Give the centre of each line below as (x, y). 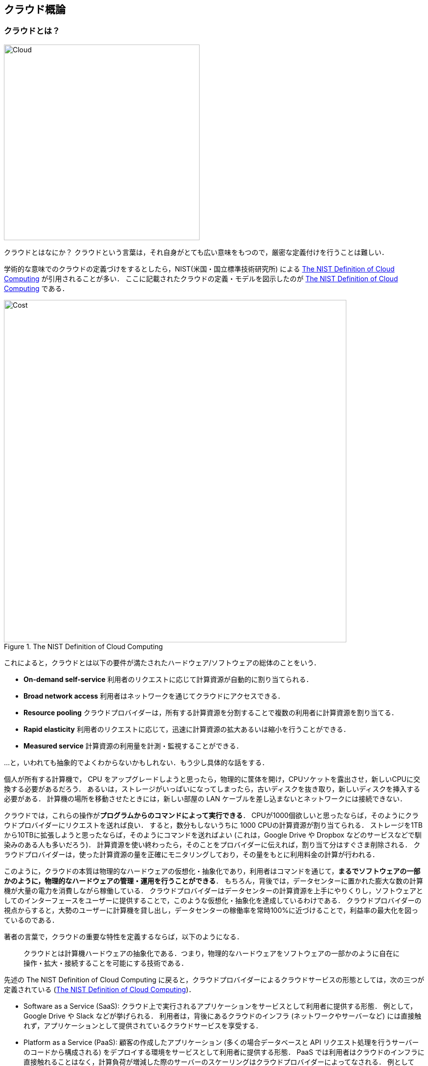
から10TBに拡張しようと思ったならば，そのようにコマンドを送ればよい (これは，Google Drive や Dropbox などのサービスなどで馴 (213, 835)
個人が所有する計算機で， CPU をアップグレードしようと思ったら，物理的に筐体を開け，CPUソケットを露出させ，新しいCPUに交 (212, 779)
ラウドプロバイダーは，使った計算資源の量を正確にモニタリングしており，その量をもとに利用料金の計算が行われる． (191, 854)
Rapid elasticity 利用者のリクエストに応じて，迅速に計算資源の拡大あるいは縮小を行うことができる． (187, 729)
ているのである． (31, 920)
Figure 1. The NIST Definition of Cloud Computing (83, 646)
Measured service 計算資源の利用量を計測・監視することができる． (133, 746)
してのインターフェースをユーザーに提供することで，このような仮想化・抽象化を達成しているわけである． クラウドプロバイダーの (213, 900)
